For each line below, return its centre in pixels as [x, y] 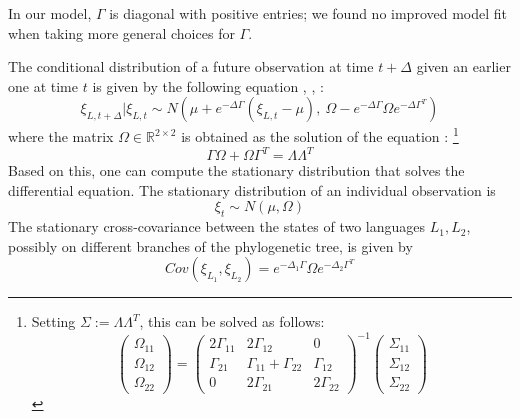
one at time [43, 85]
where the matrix [61, 136]
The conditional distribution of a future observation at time [191, 66]
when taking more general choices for [121, 32]
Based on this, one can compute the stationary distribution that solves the [236, 170]
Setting [53, 321]
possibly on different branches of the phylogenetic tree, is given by [210, 245]
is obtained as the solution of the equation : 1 [320, 135]
